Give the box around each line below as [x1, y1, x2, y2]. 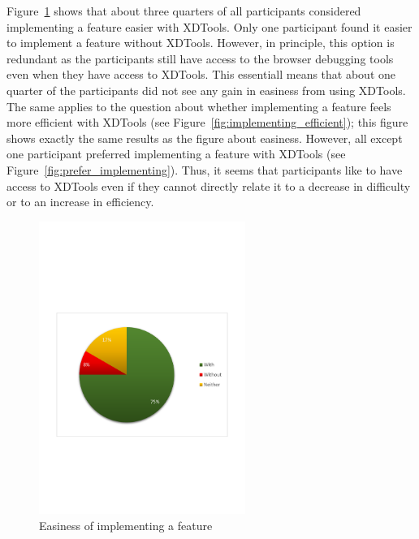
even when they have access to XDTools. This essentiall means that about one [6, 66, 395, 83]
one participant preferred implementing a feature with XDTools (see [6, 145, 346, 162]
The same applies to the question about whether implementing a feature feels [6, 97, 391, 114]
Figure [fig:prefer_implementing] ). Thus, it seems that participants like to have [6, 161, 403, 178]
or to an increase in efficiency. [6, 193, 154, 210]
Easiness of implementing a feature [39, 516, 213, 533]
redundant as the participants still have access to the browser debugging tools [6, 50, 394, 67]
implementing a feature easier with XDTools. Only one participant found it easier [6, 18, 413, 35]
